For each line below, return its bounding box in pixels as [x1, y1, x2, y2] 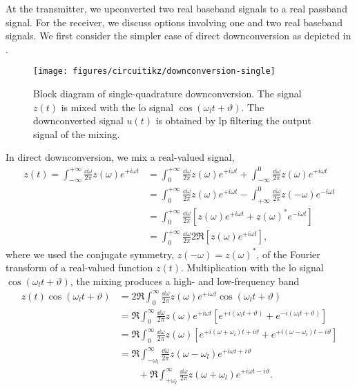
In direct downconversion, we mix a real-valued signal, [6, 150, 235, 164]
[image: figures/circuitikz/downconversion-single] [33, 66, 276, 77]
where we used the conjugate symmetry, [6, 246, 175, 261]
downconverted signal [33, 113, 124, 128]
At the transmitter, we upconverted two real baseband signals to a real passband [6, 1, 347, 15]
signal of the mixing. [33, 126, 120, 141]
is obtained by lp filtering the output [155, 113, 311, 128]
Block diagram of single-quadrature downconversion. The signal [33, 86, 302, 101]
